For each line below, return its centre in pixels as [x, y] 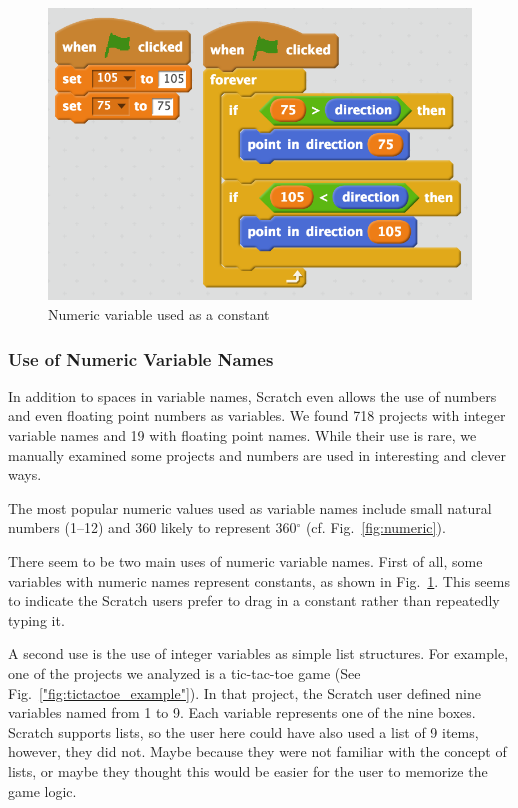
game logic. [42, 790]
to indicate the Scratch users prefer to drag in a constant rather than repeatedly [254, 600]
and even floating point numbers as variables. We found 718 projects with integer [257, 415]
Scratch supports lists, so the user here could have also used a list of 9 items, [243, 731]
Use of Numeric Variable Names [141, 358]
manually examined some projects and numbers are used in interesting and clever [257, 454]
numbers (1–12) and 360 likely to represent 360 [152, 527]
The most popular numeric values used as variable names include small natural [250, 507]
